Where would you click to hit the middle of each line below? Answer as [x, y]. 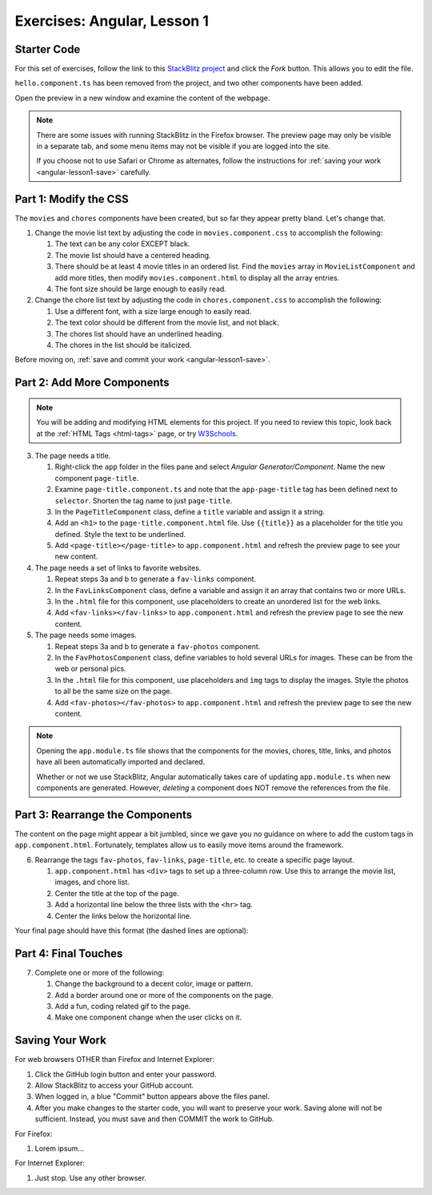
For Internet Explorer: [50, 1163]
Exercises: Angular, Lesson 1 [112, 21]
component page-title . [97, 478]
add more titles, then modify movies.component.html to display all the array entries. [197, 277]
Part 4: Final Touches [69, 953]
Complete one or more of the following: [100, 972]
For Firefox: [34, 1133]
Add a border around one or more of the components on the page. [164, 995]
